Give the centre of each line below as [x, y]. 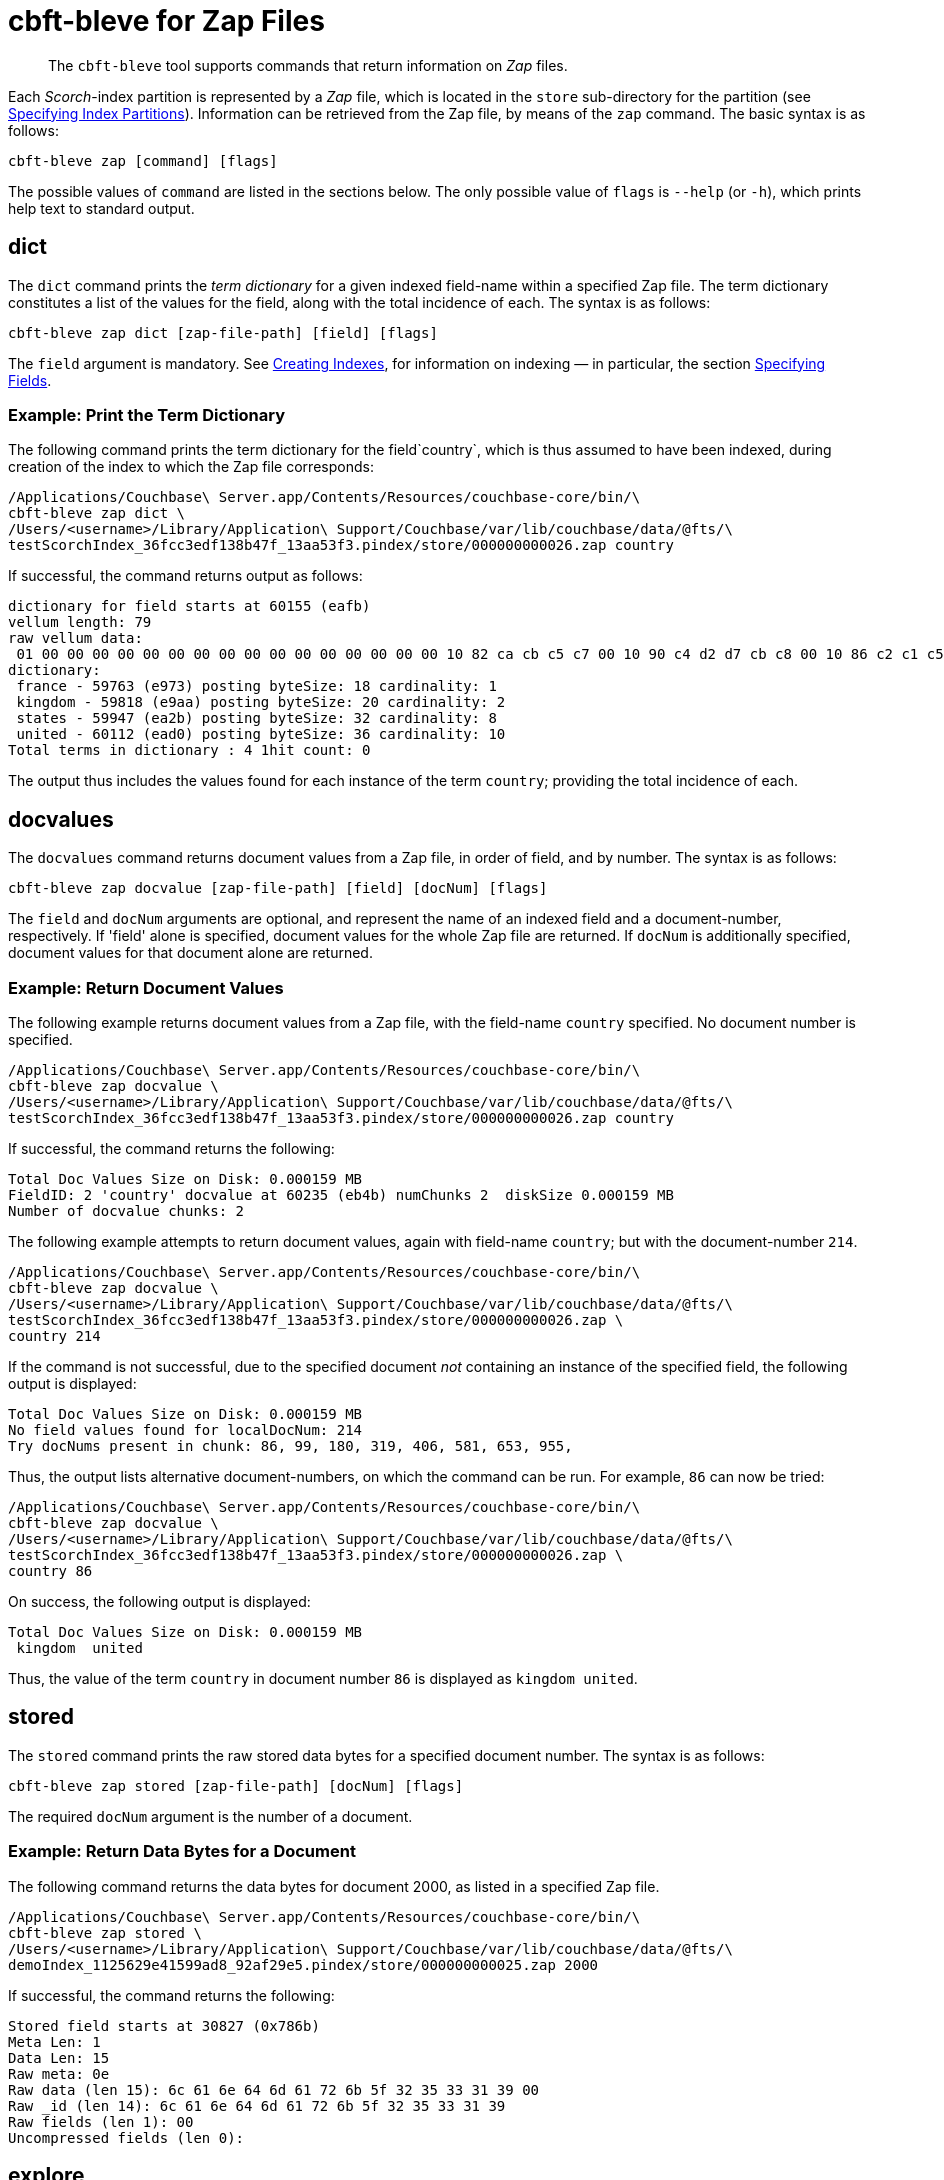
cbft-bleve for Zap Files [166, 21]
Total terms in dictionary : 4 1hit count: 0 [189, 750]
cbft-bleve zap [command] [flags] [143, 160]
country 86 [50, 1570]
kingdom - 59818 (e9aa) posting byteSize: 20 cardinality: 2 [261, 702]
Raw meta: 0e [59, 2073]
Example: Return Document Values [146, 987]
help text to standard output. [101, 208]
